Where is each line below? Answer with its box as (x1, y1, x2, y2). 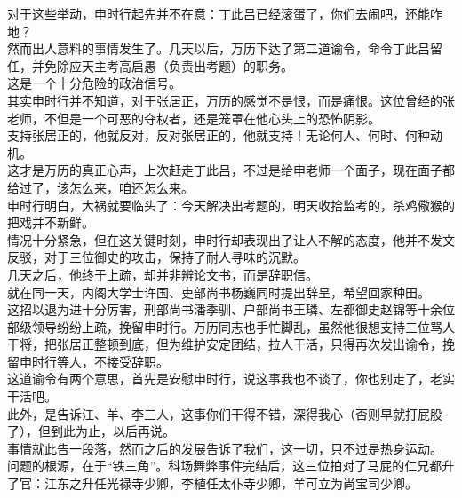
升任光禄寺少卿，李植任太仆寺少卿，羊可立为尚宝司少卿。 (81, 474, 418, 493)
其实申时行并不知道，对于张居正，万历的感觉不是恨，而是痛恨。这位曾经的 (7, 91, 442, 109)
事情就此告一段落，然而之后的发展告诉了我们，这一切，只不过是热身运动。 (7, 439, 442, 457)
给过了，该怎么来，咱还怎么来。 (7, 178, 194, 196)
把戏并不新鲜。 (7, 213, 94, 232)
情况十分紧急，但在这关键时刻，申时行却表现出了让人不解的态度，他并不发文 (7, 230, 455, 249)
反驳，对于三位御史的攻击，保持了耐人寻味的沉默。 (7, 248, 306, 266)
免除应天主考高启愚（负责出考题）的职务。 (44, 56, 293, 75)
